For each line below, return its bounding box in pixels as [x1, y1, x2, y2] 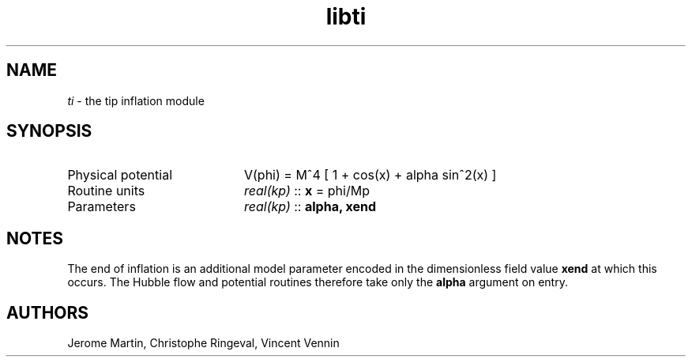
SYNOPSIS [6, 121, 92, 142]
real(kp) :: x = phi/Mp [243, 183, 370, 199]
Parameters [67, 199, 136, 215]
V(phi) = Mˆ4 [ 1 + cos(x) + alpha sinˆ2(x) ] [243, 167, 497, 183]
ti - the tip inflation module [67, 93, 205, 108]
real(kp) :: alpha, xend [243, 199, 377, 215]
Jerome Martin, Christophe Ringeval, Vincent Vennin [67, 336, 340, 350]
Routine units [67, 183, 145, 199]
